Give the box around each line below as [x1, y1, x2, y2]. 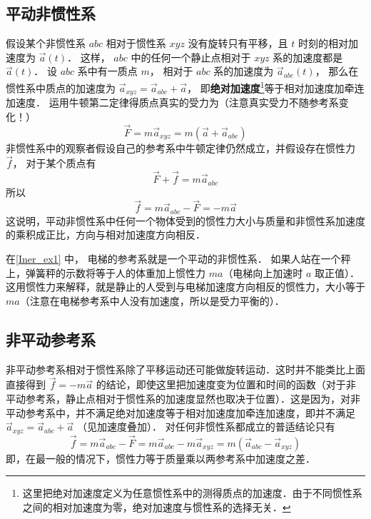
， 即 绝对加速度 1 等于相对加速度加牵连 [186, 78, 365, 95]
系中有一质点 [77, 64, 138, 79]
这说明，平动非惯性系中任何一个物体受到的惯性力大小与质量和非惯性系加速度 [6, 213, 365, 228]
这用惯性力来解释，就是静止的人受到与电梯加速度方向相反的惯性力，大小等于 [6, 279, 365, 294]
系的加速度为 [213, 64, 274, 79]
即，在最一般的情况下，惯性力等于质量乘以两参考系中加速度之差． [6, 450, 315, 465]
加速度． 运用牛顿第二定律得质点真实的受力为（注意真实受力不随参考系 [6, 95, 339, 110]
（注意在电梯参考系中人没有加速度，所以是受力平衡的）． [19, 293, 285, 308]
